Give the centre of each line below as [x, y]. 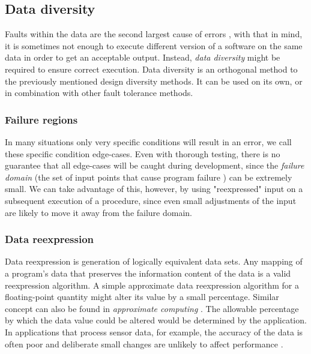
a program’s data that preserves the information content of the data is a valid [148, 273]
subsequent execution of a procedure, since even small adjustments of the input [151, 200]
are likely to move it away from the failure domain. [98, 212]
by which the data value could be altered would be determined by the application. [156, 320]
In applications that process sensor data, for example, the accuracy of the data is [154, 331]
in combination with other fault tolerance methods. [99, 93]
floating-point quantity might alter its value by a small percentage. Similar [142, 297]
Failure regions [41, 119]
